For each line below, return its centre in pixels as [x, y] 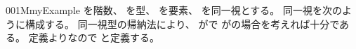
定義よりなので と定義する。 [94, 37]
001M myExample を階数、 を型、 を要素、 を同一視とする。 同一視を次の [174, 10]
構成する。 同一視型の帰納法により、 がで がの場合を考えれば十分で [182, 23]
